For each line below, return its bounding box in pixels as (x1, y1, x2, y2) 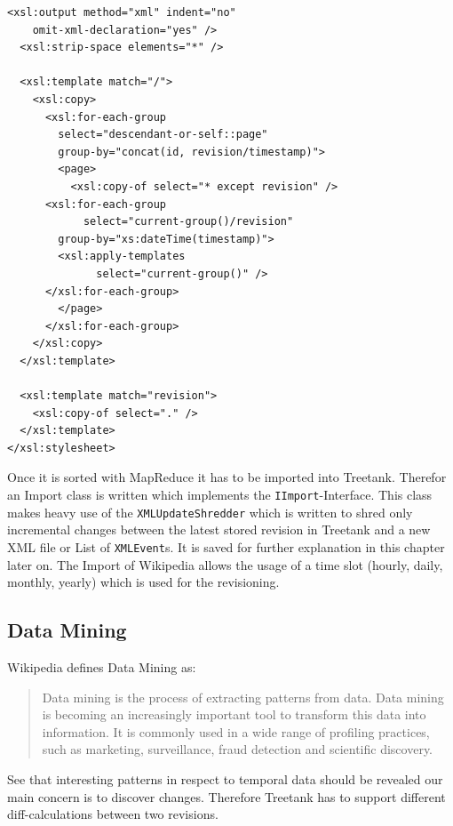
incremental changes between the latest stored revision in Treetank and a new (7, 520, 431, 539)
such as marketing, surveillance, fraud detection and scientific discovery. (42, 740, 433, 758)
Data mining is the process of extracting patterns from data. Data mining (42, 687, 444, 706)
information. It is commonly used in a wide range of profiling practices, (42, 722, 430, 741)
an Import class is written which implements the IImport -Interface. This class (7, 485, 433, 504)
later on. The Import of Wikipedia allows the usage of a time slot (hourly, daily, (7, 555, 443, 573)
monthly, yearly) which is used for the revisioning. (7, 573, 280, 591)
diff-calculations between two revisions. (7, 805, 219, 823)
